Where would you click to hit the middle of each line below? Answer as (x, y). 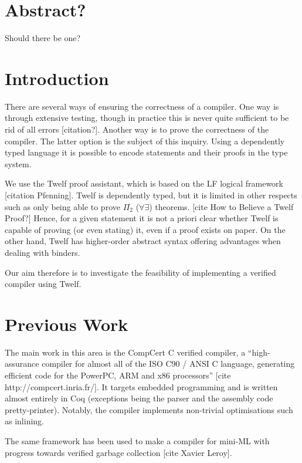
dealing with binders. (43, 252)
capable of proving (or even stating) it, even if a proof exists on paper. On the (145, 229)
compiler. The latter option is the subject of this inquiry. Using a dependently (145, 141)
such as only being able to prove (62, 206)
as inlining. (24, 421)
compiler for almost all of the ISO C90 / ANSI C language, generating (168, 364)
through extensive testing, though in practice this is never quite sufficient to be (147, 118)
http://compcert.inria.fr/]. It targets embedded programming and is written (141, 386)
